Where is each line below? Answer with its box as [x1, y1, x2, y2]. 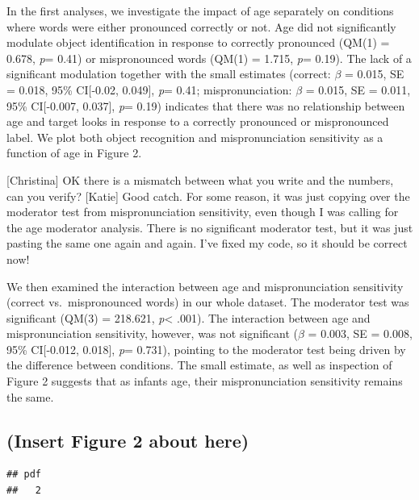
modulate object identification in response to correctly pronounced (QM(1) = [6, 34, 390, 51]
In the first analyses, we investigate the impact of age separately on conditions [6, 2, 394, 19]
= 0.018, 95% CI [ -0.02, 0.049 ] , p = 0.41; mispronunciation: [6, 81, 292, 98]
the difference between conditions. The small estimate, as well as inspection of [6, 356, 392, 373]
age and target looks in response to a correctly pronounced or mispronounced [6, 113, 389, 130]
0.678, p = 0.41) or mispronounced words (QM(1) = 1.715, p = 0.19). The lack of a [6, 49, 412, 66]
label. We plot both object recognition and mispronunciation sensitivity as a [6, 128, 383, 145]
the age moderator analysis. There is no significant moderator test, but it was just [6, 219, 413, 235]
